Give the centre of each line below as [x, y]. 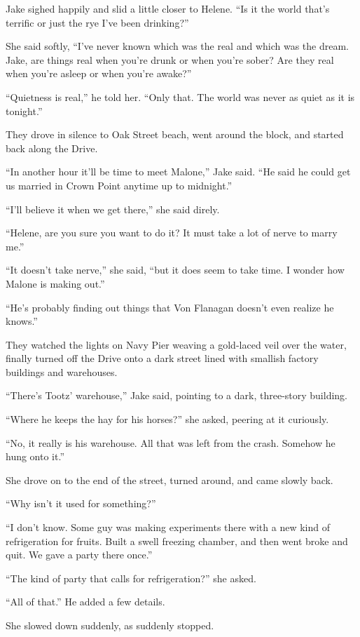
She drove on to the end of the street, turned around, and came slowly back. [169, 480]
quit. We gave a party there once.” [79, 555]
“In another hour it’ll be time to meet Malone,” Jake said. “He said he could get [178, 172]
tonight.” [24, 110]
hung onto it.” [35, 456]
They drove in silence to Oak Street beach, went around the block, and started [175, 134]
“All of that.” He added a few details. [85, 602]
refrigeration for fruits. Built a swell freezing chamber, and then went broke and [177, 541]
